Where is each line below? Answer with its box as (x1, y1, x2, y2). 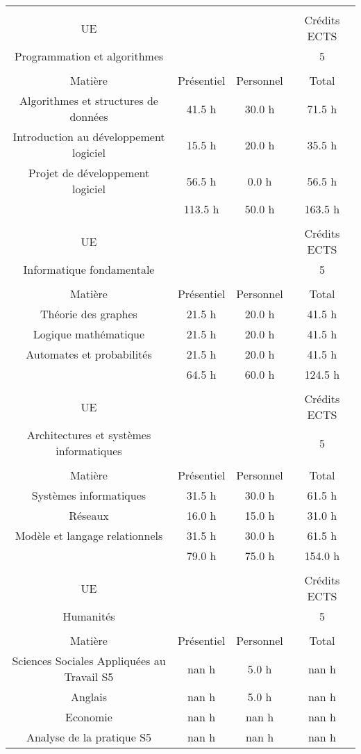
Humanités (62, 608, 115, 624)
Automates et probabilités (26, 346, 152, 362)
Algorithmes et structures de (19, 92, 158, 108)
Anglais (70, 689, 108, 705)
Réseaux (69, 507, 109, 523)
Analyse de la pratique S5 (26, 729, 152, 745)
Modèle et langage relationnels (15, 527, 163, 543)
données (69, 108, 108, 124)
